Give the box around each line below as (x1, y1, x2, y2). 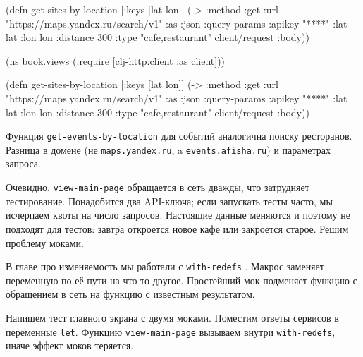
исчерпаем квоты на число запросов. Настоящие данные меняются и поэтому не (6, 207, 350, 222)
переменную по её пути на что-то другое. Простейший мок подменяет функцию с (6, 272, 357, 287)
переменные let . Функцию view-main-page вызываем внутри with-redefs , (6, 324, 336, 339)
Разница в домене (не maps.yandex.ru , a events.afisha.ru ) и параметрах (6, 142, 331, 157)
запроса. (6, 156, 41, 171)
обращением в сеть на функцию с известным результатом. (6, 286, 255, 301)
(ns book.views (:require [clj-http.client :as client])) (6, 53, 226, 68)
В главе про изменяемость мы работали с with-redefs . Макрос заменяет (6, 259, 324, 274)
